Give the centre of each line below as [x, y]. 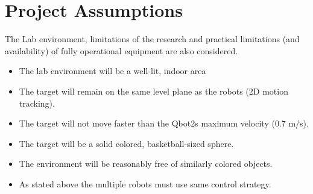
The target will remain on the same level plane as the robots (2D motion [153, 91]
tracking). [37, 103]
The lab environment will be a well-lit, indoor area [112, 71]
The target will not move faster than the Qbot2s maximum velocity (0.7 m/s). [164, 123]
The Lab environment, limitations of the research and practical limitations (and [152, 39]
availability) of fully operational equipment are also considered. [122, 50]
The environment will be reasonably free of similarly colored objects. [146, 164]
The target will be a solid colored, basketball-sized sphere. [126, 143]
